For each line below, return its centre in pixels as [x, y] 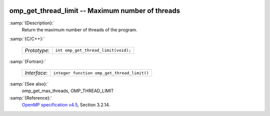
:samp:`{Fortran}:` [27, 61]
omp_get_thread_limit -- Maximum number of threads [94, 11]
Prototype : [37, 50]
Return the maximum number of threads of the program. [79, 29]
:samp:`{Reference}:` [31, 98]
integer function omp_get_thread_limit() [101, 73]
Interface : [36, 73]
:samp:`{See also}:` [29, 84]
